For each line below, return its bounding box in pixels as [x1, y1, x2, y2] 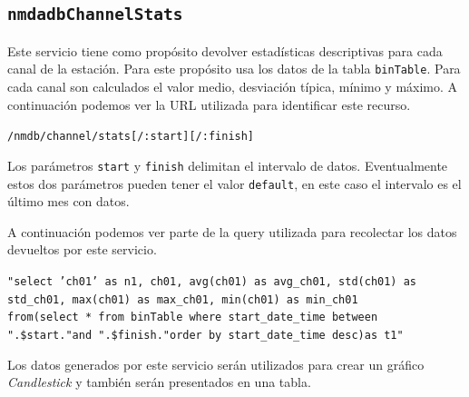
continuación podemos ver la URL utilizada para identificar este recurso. [7, 94, 411, 114]
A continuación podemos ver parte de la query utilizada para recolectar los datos [7, 222, 457, 241]
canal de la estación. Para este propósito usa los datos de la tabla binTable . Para [7, 59, 461, 78]
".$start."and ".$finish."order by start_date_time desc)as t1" [7, 328, 404, 342]
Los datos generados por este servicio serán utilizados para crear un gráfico [7, 354, 425, 373]
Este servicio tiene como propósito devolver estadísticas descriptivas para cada [7, 41, 443, 60]
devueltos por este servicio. [7, 240, 157, 259]
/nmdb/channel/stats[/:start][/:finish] [7, 130, 255, 144]
